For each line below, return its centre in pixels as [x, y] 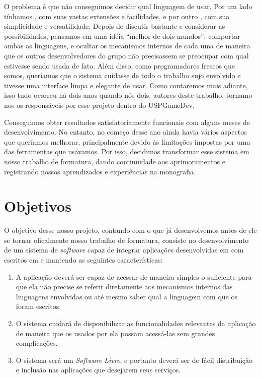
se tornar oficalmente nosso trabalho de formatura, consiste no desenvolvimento [126, 240]
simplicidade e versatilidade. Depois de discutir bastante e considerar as [115, 26]
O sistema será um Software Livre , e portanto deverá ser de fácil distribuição [134, 360]
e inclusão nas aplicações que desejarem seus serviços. [98, 370]
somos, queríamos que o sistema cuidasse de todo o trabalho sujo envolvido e [122, 75]
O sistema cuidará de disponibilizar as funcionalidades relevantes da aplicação [136, 323]
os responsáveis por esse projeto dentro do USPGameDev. [105, 105]
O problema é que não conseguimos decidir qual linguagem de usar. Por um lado [128, 6]
